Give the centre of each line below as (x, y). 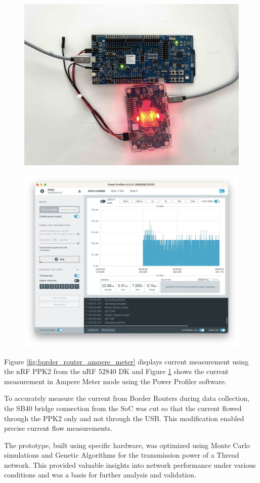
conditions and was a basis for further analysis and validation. (100, 475)
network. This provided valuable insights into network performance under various (130, 465)
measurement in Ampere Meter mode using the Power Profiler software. (115, 381)
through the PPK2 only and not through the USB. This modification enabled (124, 418)
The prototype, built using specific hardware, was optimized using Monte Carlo (127, 445)
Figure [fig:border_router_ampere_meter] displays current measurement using (126, 361)
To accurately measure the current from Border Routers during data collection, (127, 398)
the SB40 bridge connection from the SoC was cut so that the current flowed (123, 408)
